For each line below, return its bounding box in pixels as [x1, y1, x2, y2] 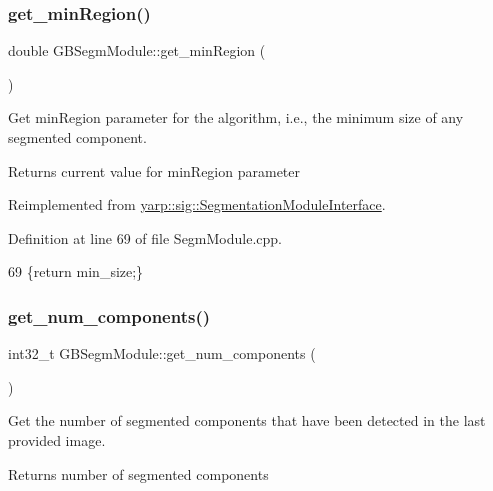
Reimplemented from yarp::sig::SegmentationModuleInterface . [8, 194, 386, 215]
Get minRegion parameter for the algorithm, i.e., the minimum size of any [8, 107, 464, 128]
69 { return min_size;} [8, 261, 144, 282]
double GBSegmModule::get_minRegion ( [8, 40, 266, 61]
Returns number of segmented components [8, 463, 269, 484]
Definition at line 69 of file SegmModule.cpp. [8, 227, 283, 248]
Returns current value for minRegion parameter [8, 160, 300, 181]
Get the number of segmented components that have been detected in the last [8, 410, 486, 431]
